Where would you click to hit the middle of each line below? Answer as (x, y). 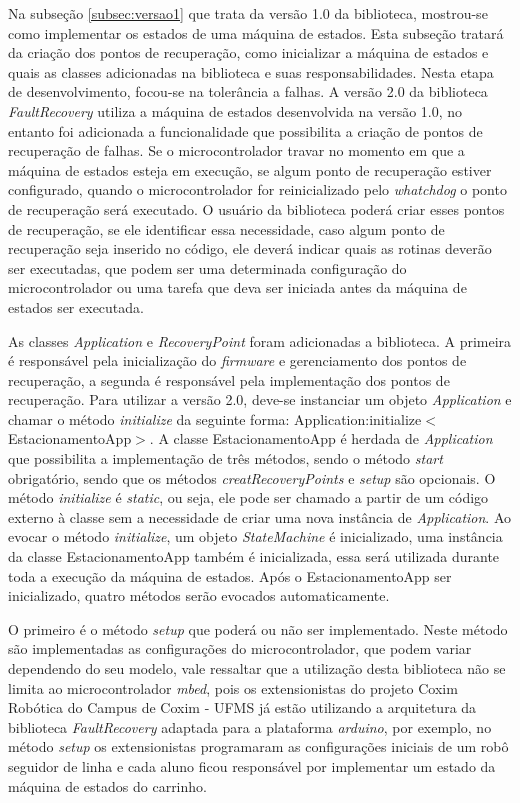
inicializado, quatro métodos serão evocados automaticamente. (199, 595)
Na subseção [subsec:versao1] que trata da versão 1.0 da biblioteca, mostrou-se (248, 13)
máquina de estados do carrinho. (107, 785)
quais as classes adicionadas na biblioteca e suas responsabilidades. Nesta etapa (251, 71)
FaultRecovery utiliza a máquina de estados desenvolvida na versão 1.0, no (235, 110)
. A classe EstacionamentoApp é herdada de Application (321, 438)
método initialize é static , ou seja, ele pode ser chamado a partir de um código (248, 497)
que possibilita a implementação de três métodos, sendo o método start (225, 458)
